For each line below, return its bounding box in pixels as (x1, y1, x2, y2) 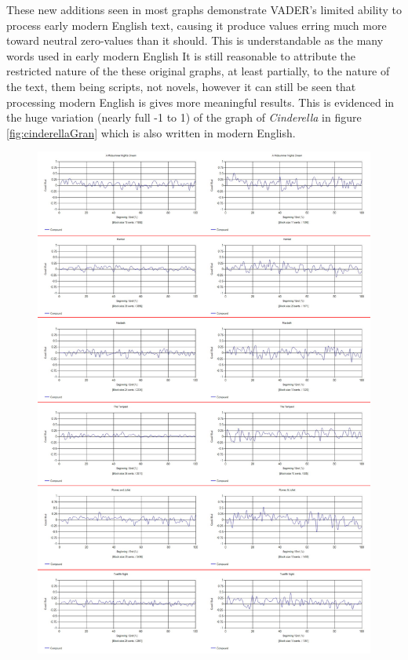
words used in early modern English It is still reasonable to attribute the (6, 47, 355, 64)
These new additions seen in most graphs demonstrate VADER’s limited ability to (6, 2, 403, 17)
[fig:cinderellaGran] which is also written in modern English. (6, 124, 296, 140)
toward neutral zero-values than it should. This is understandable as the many (6, 32, 384, 49)
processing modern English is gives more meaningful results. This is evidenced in (6, 93, 395, 110)
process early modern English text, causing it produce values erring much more (6, 16, 387, 33)
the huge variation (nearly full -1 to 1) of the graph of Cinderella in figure (6, 109, 362, 126)
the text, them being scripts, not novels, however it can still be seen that (6, 78, 356, 94)
